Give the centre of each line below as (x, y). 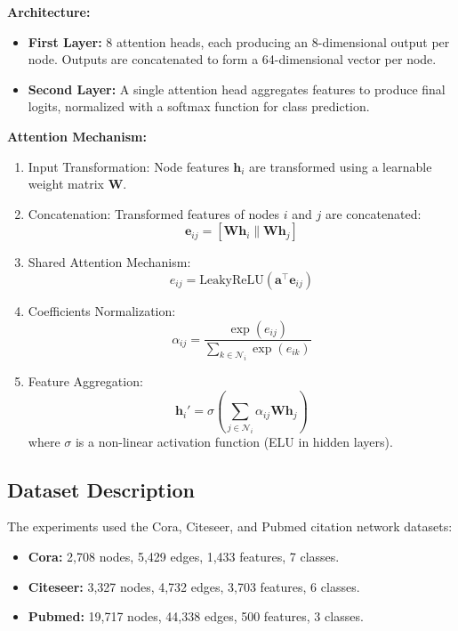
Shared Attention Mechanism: (109, 262)
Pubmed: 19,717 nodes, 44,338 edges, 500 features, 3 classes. (196, 616)
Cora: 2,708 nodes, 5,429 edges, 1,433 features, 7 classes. (184, 556)
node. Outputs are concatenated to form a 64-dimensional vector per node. (232, 59)
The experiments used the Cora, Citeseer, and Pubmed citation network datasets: (230, 526)
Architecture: (49, 12)
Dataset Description (101, 489)
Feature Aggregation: (85, 381)
